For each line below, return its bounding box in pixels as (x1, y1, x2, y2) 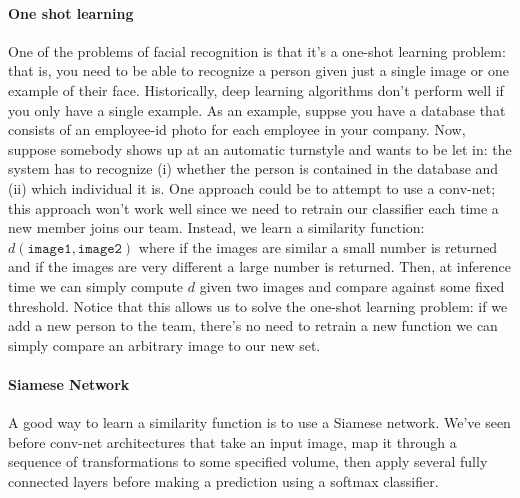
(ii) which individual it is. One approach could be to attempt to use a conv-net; (8, 177, 496, 198)
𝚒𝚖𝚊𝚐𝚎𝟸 (77, 241, 122, 256)
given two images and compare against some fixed (199, 275, 505, 296)
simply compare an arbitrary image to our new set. (8, 334, 321, 355)
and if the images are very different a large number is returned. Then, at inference (8, 256, 511, 277)
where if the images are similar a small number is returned (138, 236, 498, 257)
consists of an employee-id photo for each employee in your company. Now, (8, 119, 466, 140)
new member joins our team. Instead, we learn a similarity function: (8, 217, 425, 238)
